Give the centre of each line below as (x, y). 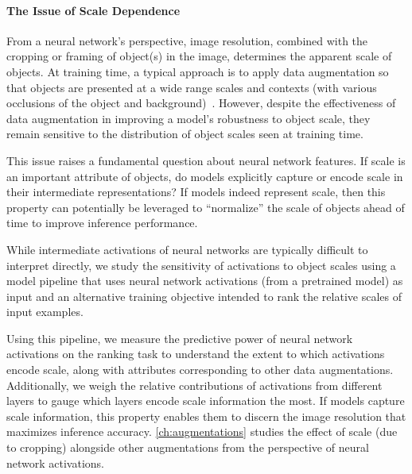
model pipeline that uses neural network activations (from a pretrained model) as (205, 281)
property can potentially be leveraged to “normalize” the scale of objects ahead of (206, 207)
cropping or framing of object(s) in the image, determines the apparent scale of (199, 56)
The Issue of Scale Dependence (93, 10)
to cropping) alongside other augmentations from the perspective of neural (188, 447)
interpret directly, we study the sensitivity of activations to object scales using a (201, 265)
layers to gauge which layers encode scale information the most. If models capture (206, 401)
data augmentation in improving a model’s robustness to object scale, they (189, 118)
